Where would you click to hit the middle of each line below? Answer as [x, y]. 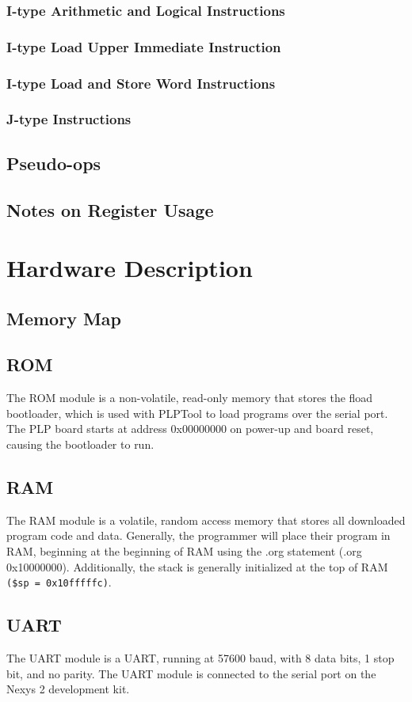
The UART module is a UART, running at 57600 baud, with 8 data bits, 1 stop [200, 658]
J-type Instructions [69, 119]
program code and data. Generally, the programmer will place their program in [198, 535]
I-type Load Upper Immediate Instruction [144, 46]
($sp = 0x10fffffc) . [59, 582]
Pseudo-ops [54, 163]
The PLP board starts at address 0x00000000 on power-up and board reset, [190, 429]
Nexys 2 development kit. [68, 689]
